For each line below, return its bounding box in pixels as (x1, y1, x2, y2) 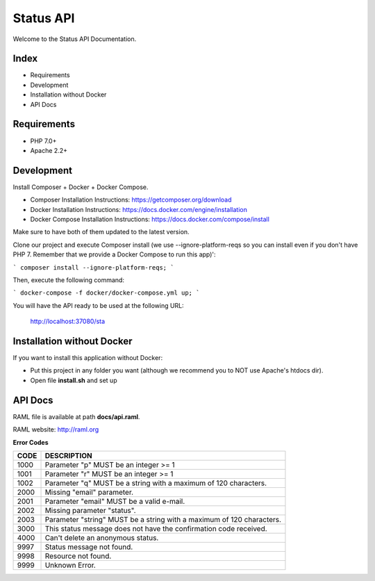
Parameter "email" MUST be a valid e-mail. (44, 496, 185, 506)
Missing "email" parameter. (44, 487, 134, 497)
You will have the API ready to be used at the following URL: (12, 301, 184, 309)
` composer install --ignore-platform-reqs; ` (12, 263, 174, 271)
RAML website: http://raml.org (12, 425, 99, 434)
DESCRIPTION (44, 450, 93, 460)
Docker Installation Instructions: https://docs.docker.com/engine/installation (30, 205, 248, 213)
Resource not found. (44, 551, 112, 561)
